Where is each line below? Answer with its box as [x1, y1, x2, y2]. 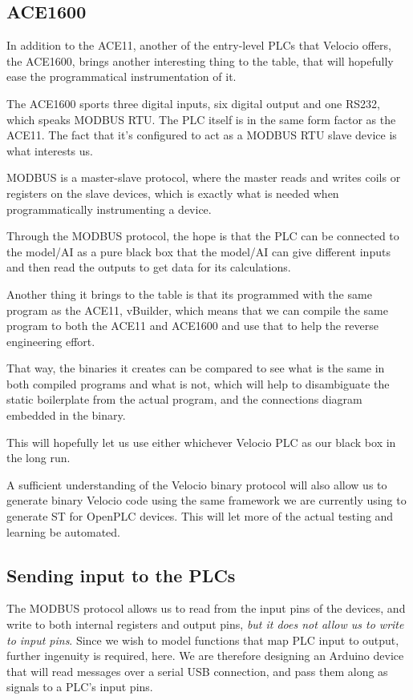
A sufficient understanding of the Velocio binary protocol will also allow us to [6, 476, 387, 493]
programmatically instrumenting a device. [6, 200, 212, 217]
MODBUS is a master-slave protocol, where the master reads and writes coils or [6, 169, 401, 186]
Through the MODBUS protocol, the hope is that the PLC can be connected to [6, 227, 399, 244]
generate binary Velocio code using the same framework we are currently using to [6, 492, 407, 509]
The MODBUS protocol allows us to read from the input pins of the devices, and [6, 600, 406, 617]
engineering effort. [6, 332, 95, 349]
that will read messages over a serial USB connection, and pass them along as [6, 662, 388, 679]
